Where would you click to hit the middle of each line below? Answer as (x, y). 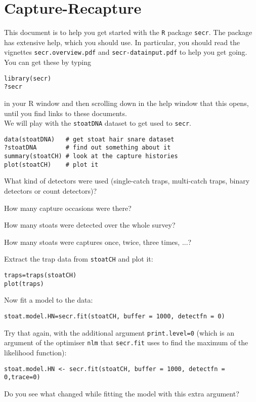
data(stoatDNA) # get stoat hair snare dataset (89, 139)
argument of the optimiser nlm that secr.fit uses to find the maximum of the (126, 342)
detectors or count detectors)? (51, 191)
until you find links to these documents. (66, 113)
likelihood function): (35, 352)
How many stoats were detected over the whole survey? (90, 225)
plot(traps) (24, 284)
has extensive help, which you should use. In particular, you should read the (122, 42)
